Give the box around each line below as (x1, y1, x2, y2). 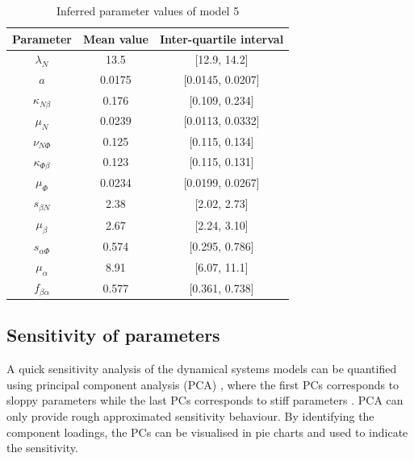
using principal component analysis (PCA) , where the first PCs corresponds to (6, 376, 399, 392)
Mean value (82, 30, 148, 47)
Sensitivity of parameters (6, 322, 220, 347)
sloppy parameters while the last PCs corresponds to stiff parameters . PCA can (6, 392, 404, 409)
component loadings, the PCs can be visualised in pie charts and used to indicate (6, 423, 408, 440)
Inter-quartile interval (159, 30, 284, 47)
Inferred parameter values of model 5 (56, 2, 240, 19)
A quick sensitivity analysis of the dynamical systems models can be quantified (6, 360, 397, 377)
